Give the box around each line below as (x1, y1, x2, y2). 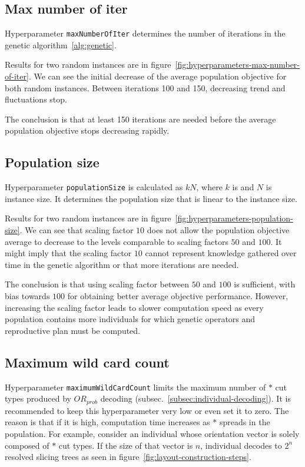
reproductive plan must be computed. (5, 324, 141, 336)
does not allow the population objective (147, 224, 290, 236)
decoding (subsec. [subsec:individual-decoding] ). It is (100, 392, 291, 405)
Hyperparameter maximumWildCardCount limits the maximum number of (5, 380, 266, 393)
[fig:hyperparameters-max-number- (175, 58, 300, 71)
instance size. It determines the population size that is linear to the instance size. (5, 192, 297, 204)
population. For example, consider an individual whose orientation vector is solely (5, 427, 300, 439)
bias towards (5, 290, 50, 302)
